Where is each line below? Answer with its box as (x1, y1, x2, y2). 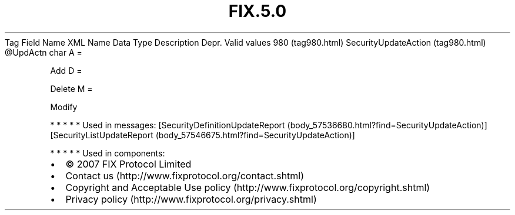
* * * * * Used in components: (50, 148, 165, 158)
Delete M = (50, 83, 93, 94)
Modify (50, 101, 78, 112)
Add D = (50, 65, 82, 76)
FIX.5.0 (228, 1, 287, 21)
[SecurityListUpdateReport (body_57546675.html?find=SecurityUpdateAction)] (50, 129, 355, 140)
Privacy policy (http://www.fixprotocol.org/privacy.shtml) (65, 193, 317, 205)
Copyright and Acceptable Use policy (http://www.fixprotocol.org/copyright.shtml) (65, 181, 430, 193)
